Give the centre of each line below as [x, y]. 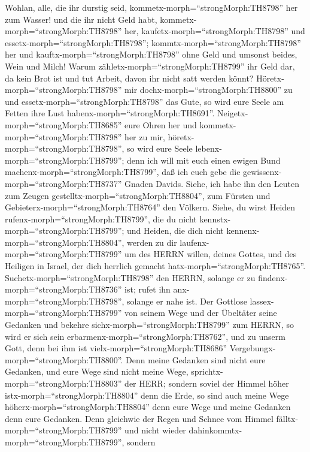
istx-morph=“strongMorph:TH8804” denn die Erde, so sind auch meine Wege [147, 395]
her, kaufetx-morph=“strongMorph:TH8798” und [215, 31]
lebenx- [209, 148]
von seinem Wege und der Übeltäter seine [201, 313]
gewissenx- [262, 172]
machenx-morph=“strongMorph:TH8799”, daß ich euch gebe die [123, 172]
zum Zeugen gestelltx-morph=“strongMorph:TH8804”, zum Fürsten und [138, 195]
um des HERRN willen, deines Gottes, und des [211, 254]
